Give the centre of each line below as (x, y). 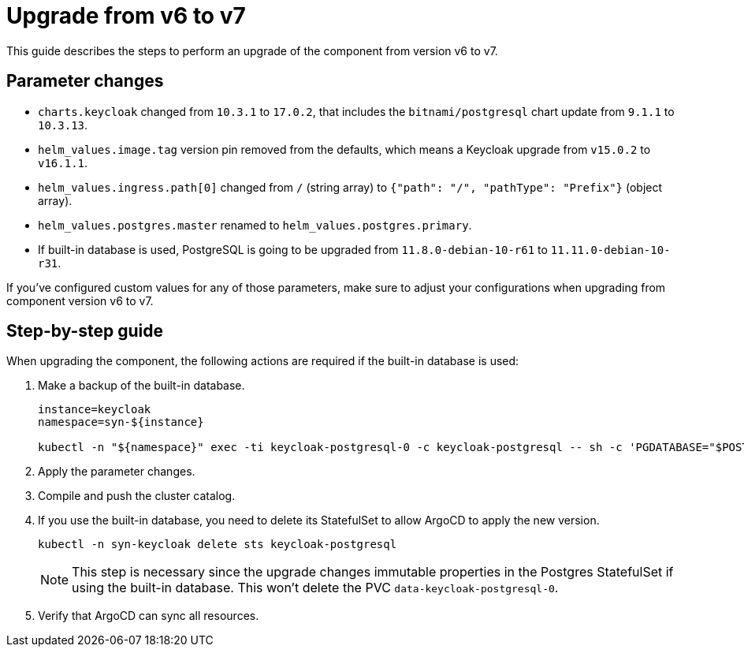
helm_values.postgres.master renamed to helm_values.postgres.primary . (255, 225)
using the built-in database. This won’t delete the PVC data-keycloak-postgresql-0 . (315, 588)
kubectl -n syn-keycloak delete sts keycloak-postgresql (218, 545)
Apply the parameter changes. (117, 472)
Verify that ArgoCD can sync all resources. (149, 616)
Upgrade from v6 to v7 (126, 16)
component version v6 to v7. (80, 300)
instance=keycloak (95, 410)
